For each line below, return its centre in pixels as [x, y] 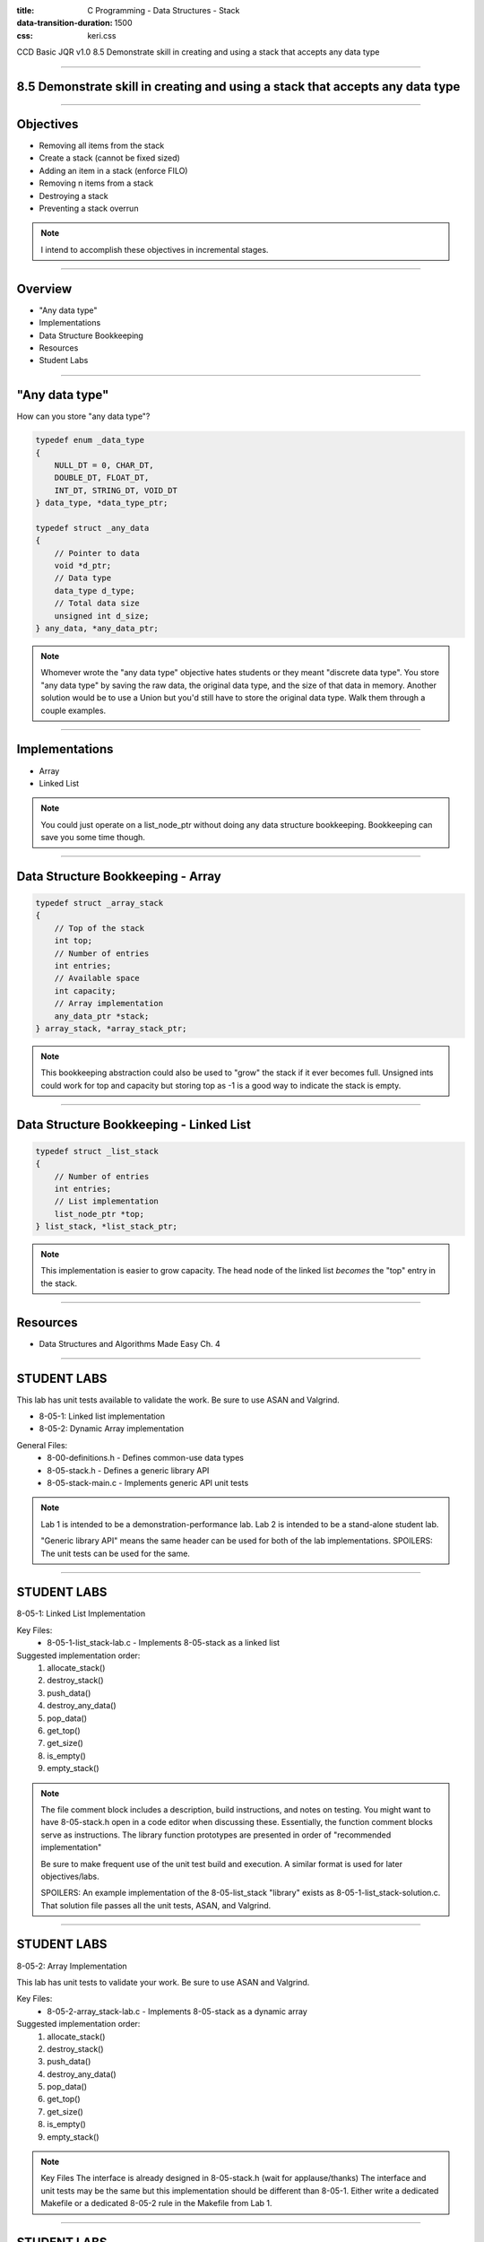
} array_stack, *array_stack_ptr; [111, 1028]
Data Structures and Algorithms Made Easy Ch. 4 [130, 1343]
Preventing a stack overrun [89, 209]
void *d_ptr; [83, 566]
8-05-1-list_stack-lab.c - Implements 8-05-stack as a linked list [164, 1643]
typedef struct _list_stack [97, 1151]
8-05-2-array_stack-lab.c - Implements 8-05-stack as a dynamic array [177, 2011]
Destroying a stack [73, 196]
